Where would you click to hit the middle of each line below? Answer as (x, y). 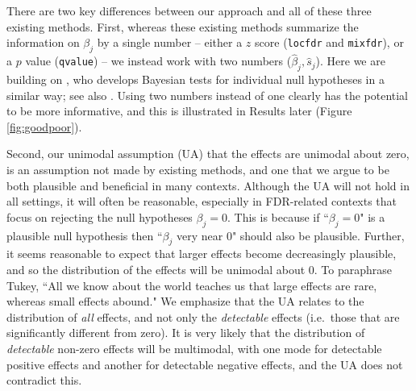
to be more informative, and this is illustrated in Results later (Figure (179, 111)
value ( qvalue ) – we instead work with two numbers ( (158, 61)
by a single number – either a (170, 42)
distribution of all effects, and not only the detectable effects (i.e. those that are (203, 316)
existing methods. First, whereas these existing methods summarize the (183, 26)
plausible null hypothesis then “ (85, 235)
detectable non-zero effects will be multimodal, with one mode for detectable (194, 348)
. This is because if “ (278, 216)
